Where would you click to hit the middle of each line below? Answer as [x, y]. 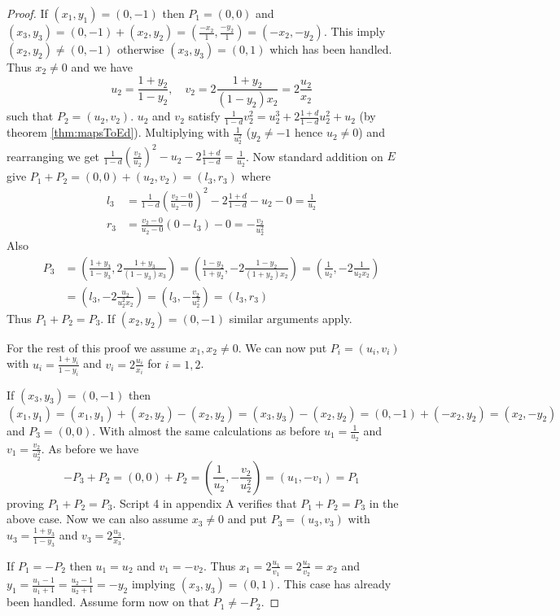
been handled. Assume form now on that [108, 602]
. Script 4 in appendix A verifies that [205, 502]
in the [384, 502]
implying [153, 584]
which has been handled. [331, 49]
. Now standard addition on [314, 156]
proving [25, 502]
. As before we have [90, 448]
